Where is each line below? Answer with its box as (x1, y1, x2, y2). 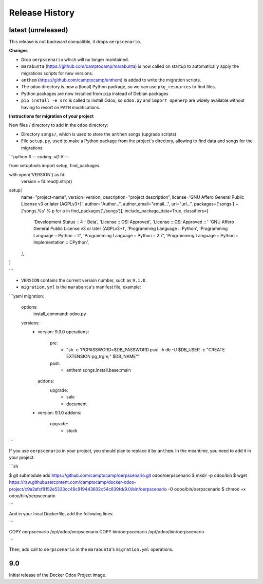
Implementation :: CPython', (33, 239, 89, 245)
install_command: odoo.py (33, 311, 86, 317)
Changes (9, 48, 28, 54)
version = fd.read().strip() (21, 178, 73, 185)
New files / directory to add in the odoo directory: (9, 122, 108, 128)
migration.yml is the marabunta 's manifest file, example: (21, 284, 141, 290)
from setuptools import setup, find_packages (9, 163, 99, 169)
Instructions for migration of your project (9, 113, 94, 119)
